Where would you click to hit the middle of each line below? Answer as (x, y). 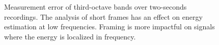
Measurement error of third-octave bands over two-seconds (95, 7)
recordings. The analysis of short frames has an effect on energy (103, 16)
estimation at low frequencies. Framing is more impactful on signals (109, 27)
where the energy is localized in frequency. (70, 36)
